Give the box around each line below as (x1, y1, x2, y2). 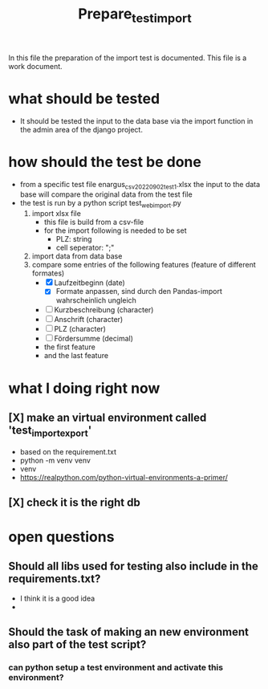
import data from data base (31, 251, 123, 261)
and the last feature (43, 351, 109, 361)
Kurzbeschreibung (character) (54, 305, 154, 315)
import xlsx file (31, 209, 82, 218)
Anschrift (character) (54, 315, 124, 324)
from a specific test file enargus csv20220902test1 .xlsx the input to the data (19, 179, 261, 191)
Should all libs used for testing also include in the (8, 560, 259, 573)
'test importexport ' (8, 423, 92, 439)
